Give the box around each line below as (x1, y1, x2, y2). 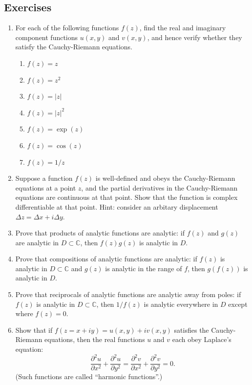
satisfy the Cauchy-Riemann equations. (15, 42, 132, 52)
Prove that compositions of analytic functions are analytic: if (15, 254, 197, 264)
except (228, 299, 248, 309)
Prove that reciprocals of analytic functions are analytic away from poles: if (15, 289, 241, 299)
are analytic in (15, 237, 59, 247)
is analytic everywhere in (144, 299, 218, 309)
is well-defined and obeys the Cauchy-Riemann (95, 173, 235, 183)
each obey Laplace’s (172, 334, 231, 344)
